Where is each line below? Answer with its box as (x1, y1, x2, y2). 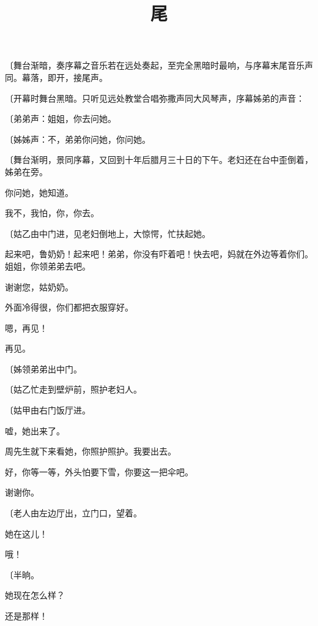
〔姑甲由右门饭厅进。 (5, 404, 91, 417)
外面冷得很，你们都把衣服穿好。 (5, 301, 133, 314)
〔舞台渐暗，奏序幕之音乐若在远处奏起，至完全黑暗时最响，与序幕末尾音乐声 (5, 59, 313, 72)
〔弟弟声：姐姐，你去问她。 (5, 112, 116, 125)
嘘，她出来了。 (5, 424, 65, 437)
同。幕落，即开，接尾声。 (5, 70, 108, 83)
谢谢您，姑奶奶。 (5, 280, 73, 293)
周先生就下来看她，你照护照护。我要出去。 (5, 445, 176, 458)
